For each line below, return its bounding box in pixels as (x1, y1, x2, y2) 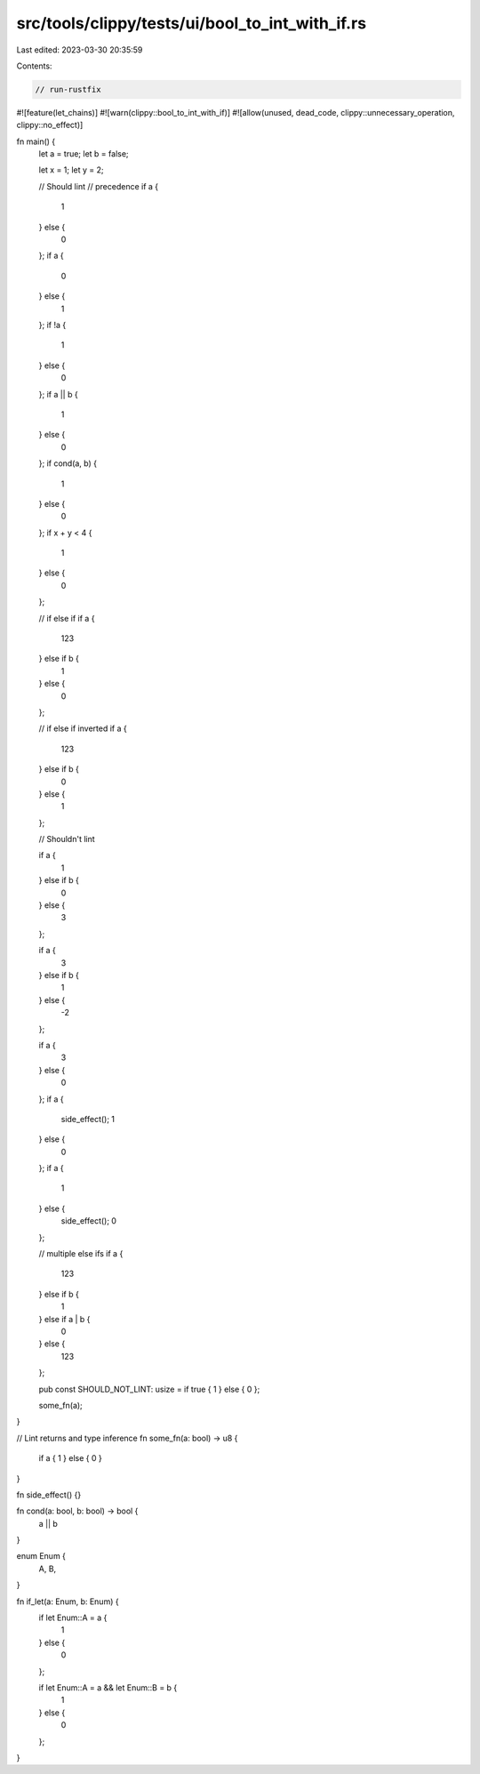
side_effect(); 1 (60, 1113, 116, 1124)
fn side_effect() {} (16, 1489, 82, 1500)
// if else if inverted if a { (38, 723, 128, 734)
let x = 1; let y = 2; (38, 165, 104, 175)
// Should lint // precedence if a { (38, 181, 159, 191)
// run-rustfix (35, 84, 101, 94)
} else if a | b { (38, 1313, 91, 1324)
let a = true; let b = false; (38, 149, 129, 159)
